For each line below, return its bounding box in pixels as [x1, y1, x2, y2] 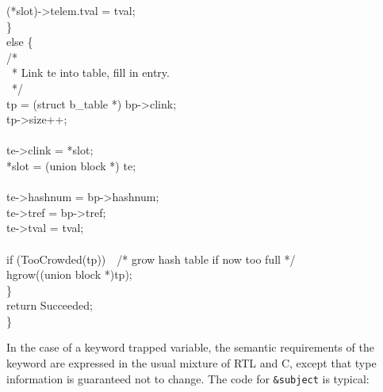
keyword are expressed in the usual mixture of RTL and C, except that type [6, 355, 377, 371]
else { [6, 33, 33, 50]
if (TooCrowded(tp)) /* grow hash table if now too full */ [6, 250, 296, 267]
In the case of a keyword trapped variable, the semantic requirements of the [6, 339, 374, 356]
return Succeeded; [6, 297, 93, 314]
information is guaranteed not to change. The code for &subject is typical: [6, 370, 370, 386]
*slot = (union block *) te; [6, 157, 136, 173]
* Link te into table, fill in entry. [11, 64, 170, 81]
